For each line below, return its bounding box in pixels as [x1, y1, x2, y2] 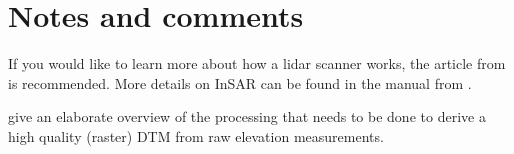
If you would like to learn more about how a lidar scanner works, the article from [8, 53, 506, 74]
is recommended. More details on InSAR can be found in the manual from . [8, 72, 472, 93]
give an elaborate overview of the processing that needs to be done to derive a [8, 106, 486, 127]
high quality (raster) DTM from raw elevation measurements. [8, 125, 384, 146]
